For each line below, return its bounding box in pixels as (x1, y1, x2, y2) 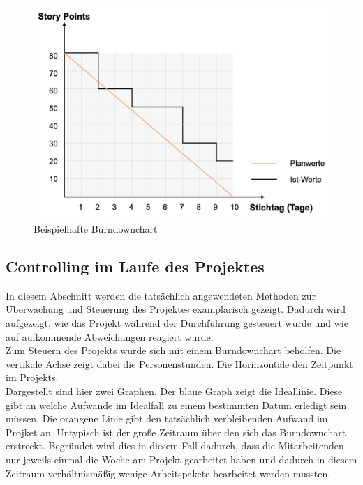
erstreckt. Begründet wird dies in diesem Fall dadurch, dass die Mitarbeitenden (6, 438, 344, 453)
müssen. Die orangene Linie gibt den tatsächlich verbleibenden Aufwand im (6, 411, 328, 426)
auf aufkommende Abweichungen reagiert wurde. (6, 329, 214, 344)
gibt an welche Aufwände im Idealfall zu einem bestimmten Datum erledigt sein (6, 397, 347, 412)
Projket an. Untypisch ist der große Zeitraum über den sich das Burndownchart (6, 424, 346, 439)
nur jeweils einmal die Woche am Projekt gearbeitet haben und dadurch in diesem (6, 452, 357, 466)
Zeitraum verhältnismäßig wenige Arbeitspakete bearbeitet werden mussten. (6, 465, 331, 480)
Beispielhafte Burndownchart (34, 222, 158, 236)
